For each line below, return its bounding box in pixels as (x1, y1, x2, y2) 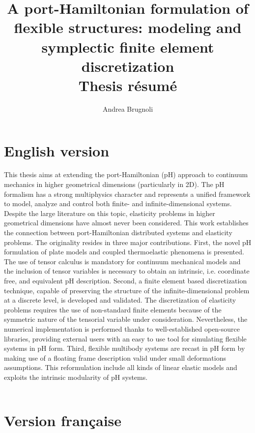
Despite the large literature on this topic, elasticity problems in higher (4, 208, 215, 218)
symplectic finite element (41, 36, 214, 57)
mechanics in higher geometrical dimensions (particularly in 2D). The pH (4, 179, 225, 189)
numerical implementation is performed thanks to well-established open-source (4, 323, 240, 334)
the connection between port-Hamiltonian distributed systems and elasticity (4, 227, 232, 237)
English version (4, 141, 110, 161)
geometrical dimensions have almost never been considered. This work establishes (4, 217, 249, 228)
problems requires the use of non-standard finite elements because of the (4, 304, 222, 314)
